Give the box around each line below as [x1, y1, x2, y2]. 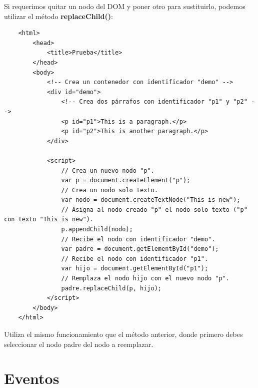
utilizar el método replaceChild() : [4, 11, 113, 21]
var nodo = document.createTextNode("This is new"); [61, 196, 240, 204]
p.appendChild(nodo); [61, 226, 133, 233]
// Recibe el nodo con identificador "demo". [61, 235, 215, 243]
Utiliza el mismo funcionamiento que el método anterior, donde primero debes [4, 329, 243, 339]
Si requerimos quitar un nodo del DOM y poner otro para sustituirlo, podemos [4, 1, 245, 11]
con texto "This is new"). [4, 216, 93, 223]
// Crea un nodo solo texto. [61, 186, 158, 194]
